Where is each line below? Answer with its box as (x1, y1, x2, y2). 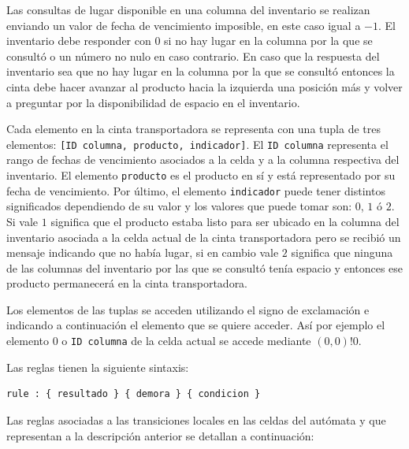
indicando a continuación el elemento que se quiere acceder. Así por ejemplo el (6, 317, 385, 333)
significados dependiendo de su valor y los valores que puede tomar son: (6, 198, 352, 214)
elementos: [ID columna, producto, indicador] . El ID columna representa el (6, 135, 389, 152)
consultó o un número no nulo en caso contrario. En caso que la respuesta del (6, 47, 380, 64)
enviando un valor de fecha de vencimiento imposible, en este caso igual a (6, 17, 361, 33)
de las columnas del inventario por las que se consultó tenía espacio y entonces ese (6, 259, 403, 276)
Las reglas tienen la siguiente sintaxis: (6, 358, 189, 375)
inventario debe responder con (6, 32, 151, 49)
